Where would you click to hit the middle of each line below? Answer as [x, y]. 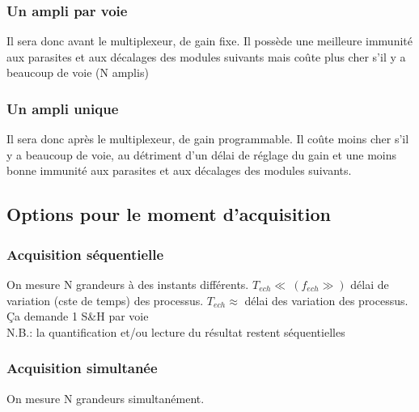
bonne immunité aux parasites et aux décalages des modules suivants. [179, 170]
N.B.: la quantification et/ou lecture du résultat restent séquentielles [176, 331]
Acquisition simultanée [82, 368]
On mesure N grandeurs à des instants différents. [128, 284]
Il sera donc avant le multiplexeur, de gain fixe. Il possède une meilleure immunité [209, 41]
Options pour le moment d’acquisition [169, 214]
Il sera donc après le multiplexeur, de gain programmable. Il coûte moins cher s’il [208, 139]
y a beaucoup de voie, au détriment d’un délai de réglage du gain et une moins [201, 154]
